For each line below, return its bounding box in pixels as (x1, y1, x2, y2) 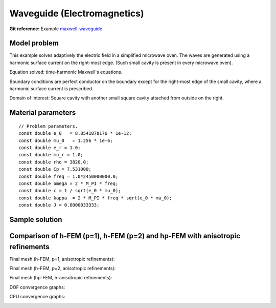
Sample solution (9, 215, 62, 224)
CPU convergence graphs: (9, 294, 65, 300)
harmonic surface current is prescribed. (9, 86, 94, 92)
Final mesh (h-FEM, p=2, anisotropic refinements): (9, 265, 116, 272)
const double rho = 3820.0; (18, 159, 89, 165)
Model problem (9, 39, 59, 48)
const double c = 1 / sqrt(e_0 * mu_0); (18, 188, 121, 194)
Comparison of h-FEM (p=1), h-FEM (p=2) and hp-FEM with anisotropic (9, 231, 240, 240)
